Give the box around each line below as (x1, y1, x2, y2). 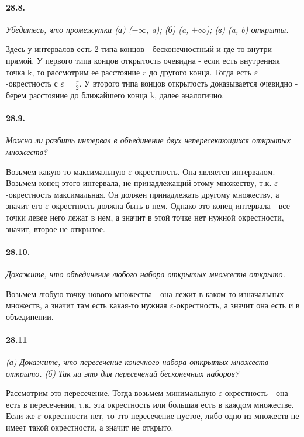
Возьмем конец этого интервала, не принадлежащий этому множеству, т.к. (6, 177, 272, 189)
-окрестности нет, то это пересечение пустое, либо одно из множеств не (41, 410, 299, 422)
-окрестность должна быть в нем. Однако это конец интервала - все (49, 199, 290, 212)
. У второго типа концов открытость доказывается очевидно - (79, 77, 298, 90)
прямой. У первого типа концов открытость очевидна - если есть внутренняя (6, 54, 280, 66)
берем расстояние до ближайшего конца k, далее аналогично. (6, 89, 224, 101)
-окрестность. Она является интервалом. (132, 165, 275, 177)
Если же (6, 410, 35, 422)
